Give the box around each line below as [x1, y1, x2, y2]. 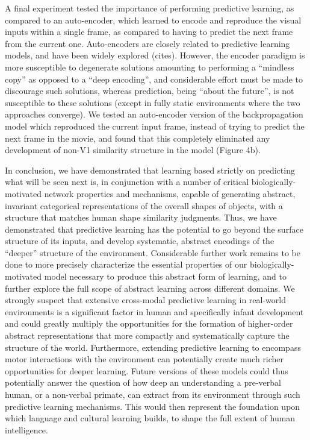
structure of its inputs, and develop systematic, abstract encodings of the [5, 234, 274, 247]
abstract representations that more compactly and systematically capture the [5, 329, 290, 342]
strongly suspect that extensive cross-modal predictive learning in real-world [5, 294, 286, 306]
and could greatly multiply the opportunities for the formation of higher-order [5, 317, 293, 330]
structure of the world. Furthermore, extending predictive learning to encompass [5, 341, 301, 353]
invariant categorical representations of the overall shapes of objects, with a [5, 199, 283, 212]
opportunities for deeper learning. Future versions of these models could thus [5, 364, 288, 377]
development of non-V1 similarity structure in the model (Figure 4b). [5, 143, 261, 156]
